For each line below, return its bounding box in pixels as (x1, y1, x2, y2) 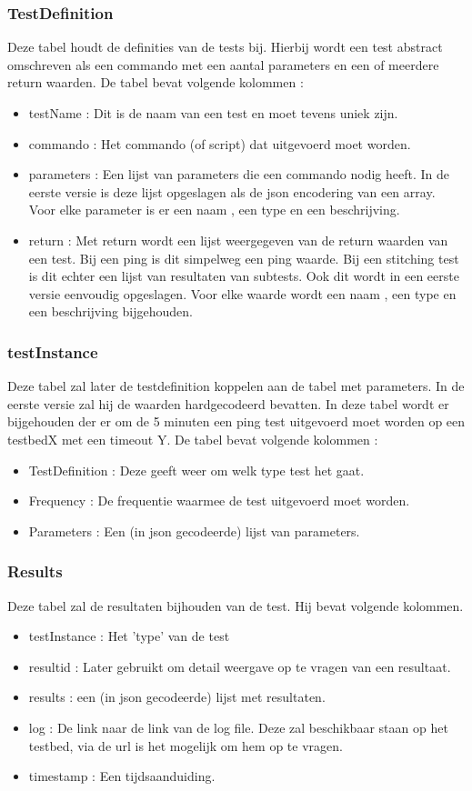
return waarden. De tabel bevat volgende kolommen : (7, 73, 304, 92)
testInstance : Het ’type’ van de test (28, 626, 230, 646)
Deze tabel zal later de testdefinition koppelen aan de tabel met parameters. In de (7, 376, 465, 395)
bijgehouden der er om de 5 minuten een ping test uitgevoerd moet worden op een (7, 412, 466, 431)
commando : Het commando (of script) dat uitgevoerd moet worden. (28, 134, 411, 153)
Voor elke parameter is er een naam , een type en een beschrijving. (28, 200, 400, 219)
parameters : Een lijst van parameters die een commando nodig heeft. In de (28, 165, 449, 184)
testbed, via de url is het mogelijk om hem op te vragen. (28, 736, 343, 755)
